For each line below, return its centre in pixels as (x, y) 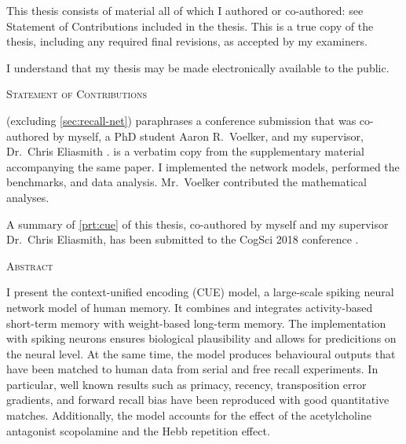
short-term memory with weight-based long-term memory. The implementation (196, 323)
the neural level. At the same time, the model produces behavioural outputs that (201, 353)
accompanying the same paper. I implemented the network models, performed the (203, 166)
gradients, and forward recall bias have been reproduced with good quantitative (198, 400)
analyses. (28, 197)
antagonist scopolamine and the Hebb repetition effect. (138, 430)
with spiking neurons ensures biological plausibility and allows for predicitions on (201, 338)
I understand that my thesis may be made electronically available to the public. (198, 67)
